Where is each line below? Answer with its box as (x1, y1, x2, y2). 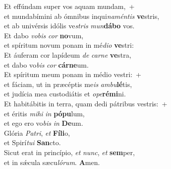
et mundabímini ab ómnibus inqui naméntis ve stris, (4, 10, 160, 21)
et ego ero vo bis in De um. (4, 118, 83, 128)
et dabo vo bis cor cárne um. (4, 59, 89, 70)
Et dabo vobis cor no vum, (4, 30, 84, 40)
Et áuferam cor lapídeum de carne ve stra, (4, 49, 131, 60)
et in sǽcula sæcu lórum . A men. (4, 157, 100, 167)
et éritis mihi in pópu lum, (4, 108, 85, 118)
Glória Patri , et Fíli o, (4, 127, 70, 138)
